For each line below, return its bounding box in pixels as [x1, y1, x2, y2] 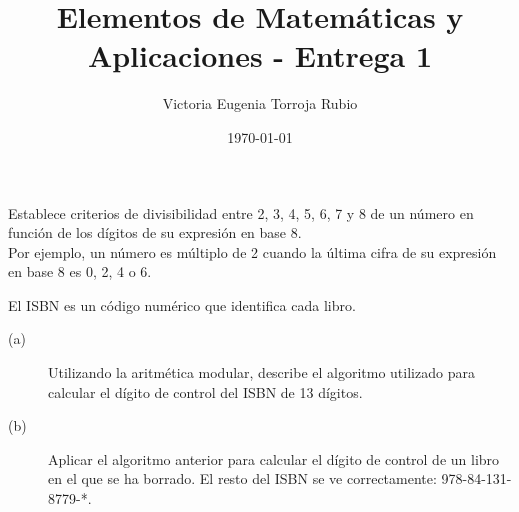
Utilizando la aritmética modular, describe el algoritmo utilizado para [48, 362, 475, 383]
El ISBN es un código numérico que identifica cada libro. [8, 294, 356, 315]
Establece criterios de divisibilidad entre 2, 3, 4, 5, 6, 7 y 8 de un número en [8, 202, 474, 223]
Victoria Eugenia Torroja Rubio [162, 93, 358, 114]
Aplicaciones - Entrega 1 [87, 35, 433, 76]
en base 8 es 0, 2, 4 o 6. [8, 261, 152, 282]
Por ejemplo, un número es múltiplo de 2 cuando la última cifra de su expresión [8, 241, 497, 262]
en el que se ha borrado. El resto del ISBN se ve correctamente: [48, 468, 437, 489]
